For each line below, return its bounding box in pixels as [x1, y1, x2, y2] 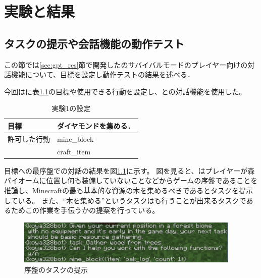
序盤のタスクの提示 [24, 264, 88, 274]
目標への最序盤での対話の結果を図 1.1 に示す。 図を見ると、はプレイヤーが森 [4, 165, 255, 176]
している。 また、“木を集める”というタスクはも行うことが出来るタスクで [4, 195, 246, 205]
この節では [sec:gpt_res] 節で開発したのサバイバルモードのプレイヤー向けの [4, 59, 248, 70]
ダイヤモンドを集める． [57, 120, 135, 131]
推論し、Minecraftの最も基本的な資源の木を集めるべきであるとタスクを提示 [4, 185, 253, 195]
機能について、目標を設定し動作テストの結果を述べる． [11, 69, 194, 80]
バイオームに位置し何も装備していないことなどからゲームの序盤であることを [4, 175, 258, 186]
